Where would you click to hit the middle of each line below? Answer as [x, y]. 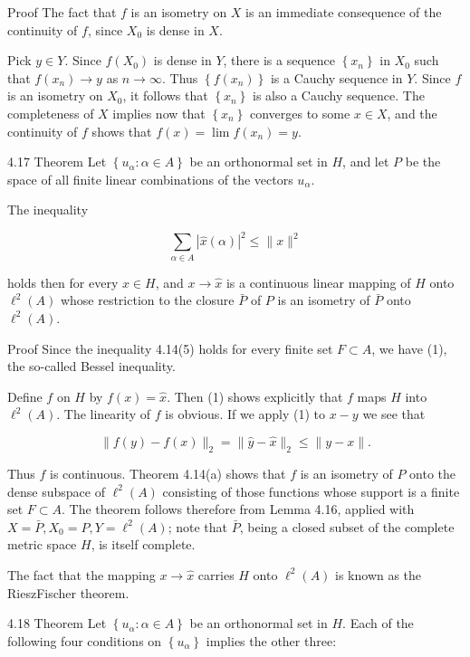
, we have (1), [409, 348]
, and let [366, 162]
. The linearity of [104, 414]
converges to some [300, 113]
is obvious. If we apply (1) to [245, 414]
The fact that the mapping [82, 574]
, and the [412, 113]
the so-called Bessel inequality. [91, 366]
